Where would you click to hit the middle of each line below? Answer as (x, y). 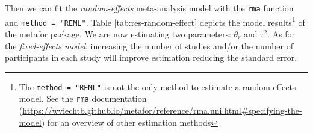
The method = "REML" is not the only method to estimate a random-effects (157, 86)
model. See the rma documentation (83, 98)
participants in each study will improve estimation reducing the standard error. (151, 57)
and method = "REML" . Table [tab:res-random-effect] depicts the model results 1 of (155, 21)
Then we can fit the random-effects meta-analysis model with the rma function (149, 8)
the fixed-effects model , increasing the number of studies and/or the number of (149, 45)
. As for (281, 33)
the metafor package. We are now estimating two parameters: (118, 33)
